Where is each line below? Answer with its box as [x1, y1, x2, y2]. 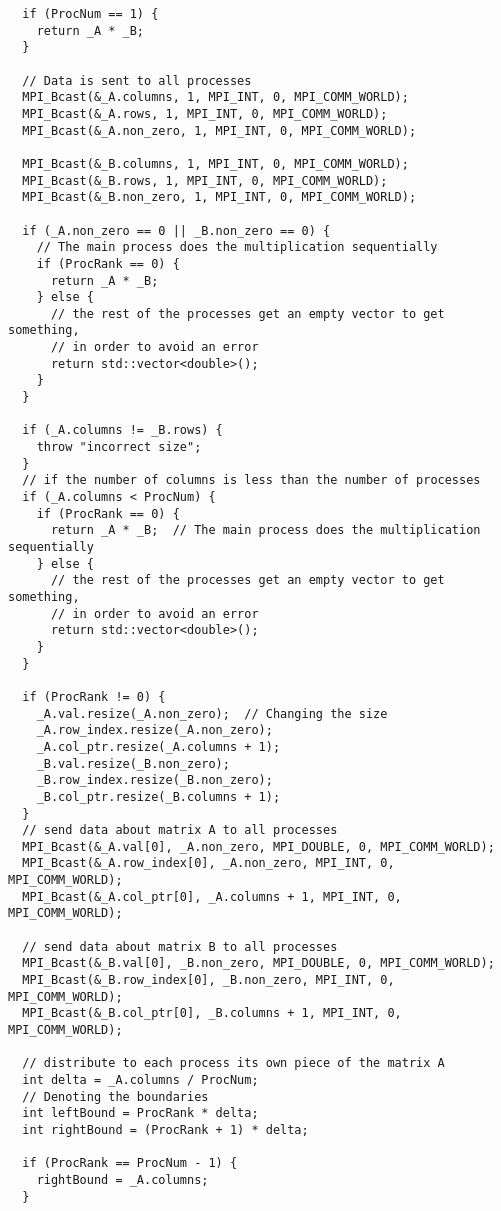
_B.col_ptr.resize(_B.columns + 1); [36, 789, 281, 804]
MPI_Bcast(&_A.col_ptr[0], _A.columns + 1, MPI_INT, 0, [22, 889, 402, 904]
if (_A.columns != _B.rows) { [22, 423, 223, 438]
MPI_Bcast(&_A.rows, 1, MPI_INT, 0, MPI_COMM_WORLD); [22, 106, 388, 121]
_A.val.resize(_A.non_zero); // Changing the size [36, 706, 388, 721]
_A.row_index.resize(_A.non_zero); [36, 723, 273, 738]
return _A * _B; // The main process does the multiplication [50, 523, 481, 538]
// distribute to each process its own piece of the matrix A [22, 1056, 445, 1071]
